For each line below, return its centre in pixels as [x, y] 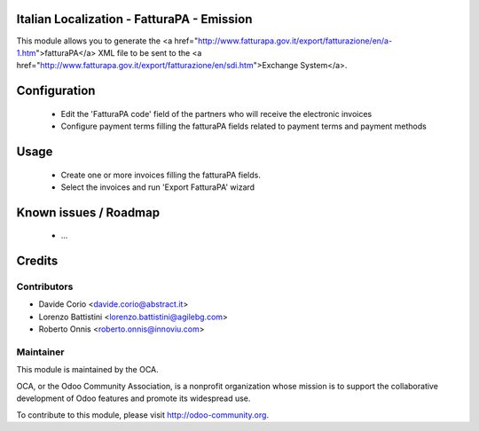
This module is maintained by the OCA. [87, 370]
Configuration [56, 91]
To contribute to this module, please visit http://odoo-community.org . [143, 415]
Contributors [45, 286]
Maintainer [40, 352]
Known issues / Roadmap [88, 212]
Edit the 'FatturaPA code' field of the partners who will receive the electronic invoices [216, 114]
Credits [37, 261]
